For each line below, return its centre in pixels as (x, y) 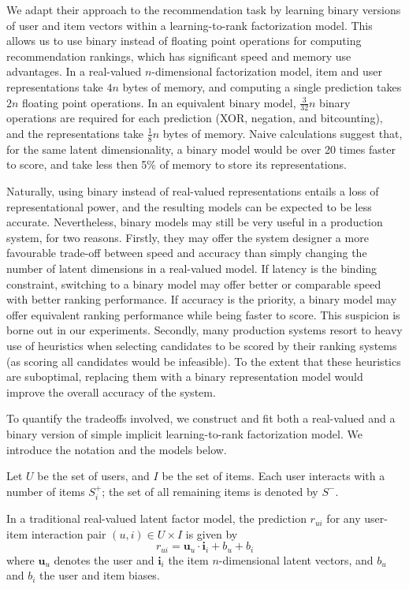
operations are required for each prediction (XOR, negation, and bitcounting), (195, 118)
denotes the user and (104, 559)
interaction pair (69, 533)
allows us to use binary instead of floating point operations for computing (184, 41)
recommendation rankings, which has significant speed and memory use (179, 56)
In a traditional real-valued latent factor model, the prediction (156, 518)
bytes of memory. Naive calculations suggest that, (283, 133)
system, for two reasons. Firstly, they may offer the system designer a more (188, 237)
